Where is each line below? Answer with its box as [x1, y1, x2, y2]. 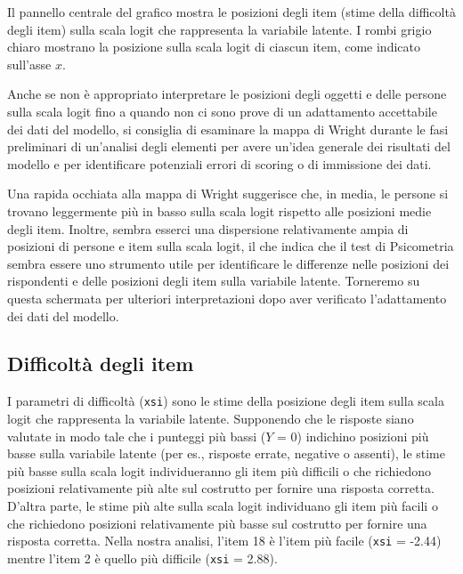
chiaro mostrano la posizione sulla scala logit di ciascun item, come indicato [7, 37, 420, 56]
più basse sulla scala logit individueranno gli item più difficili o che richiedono [7, 461, 432, 480]
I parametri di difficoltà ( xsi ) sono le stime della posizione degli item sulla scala [7, 392, 444, 410]
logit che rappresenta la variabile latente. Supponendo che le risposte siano [7, 408, 414, 427]
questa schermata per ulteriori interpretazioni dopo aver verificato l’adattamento [7, 288, 447, 307]
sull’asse [7, 54, 52, 73]
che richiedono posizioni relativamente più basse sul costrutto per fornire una [7, 513, 427, 532]
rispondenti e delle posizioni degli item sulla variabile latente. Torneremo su [7, 271, 420, 290]
